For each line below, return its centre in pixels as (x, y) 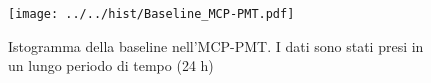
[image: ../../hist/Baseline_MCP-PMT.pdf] (151, 14)
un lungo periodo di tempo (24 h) (111, 65)
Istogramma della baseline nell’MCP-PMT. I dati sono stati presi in (216, 45)
